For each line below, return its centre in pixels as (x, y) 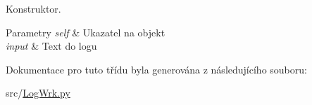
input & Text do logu (51, 46)
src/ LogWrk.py (38, 93)
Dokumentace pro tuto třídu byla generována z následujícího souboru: (156, 69)
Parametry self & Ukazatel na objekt (86, 32)
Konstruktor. (33, 8)
